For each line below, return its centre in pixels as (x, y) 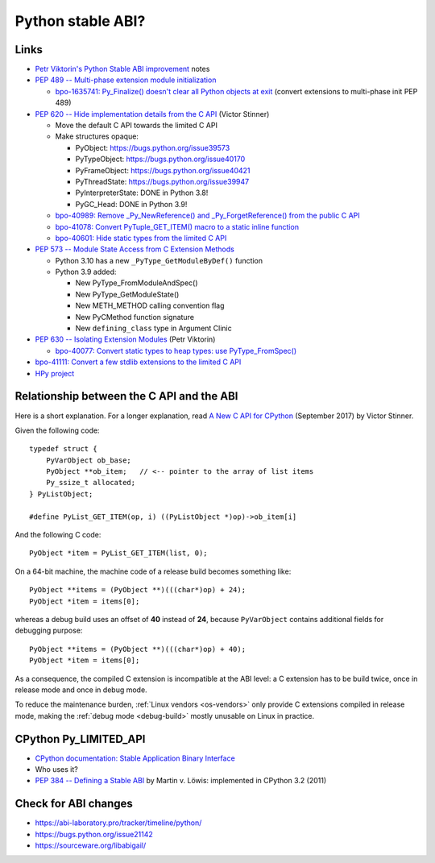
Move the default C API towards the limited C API (136, 126)
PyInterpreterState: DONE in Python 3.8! (142, 193)
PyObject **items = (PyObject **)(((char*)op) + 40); (137, 649)
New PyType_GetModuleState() (127, 294)
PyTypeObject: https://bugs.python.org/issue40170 (160, 159)
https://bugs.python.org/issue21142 (94, 834)
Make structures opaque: (97, 136)
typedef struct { (63, 449)
